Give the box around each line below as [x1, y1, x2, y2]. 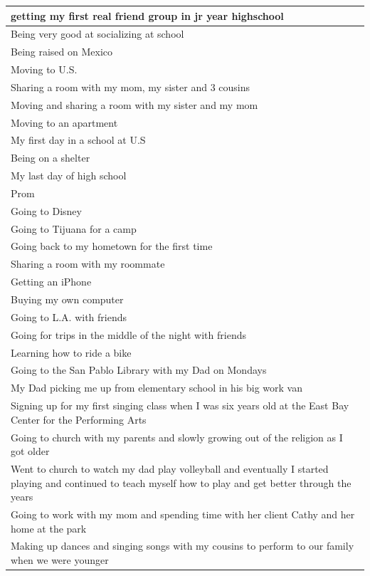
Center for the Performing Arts [11, 412, 147, 426]
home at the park [11, 520, 87, 535]
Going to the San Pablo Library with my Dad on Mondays [11, 362, 267, 377]
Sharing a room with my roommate [11, 256, 165, 271]
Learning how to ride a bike [11, 345, 132, 360]
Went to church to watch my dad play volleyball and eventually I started [11, 461, 329, 476]
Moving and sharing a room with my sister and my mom [11, 97, 258, 112]
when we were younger [11, 553, 109, 567]
